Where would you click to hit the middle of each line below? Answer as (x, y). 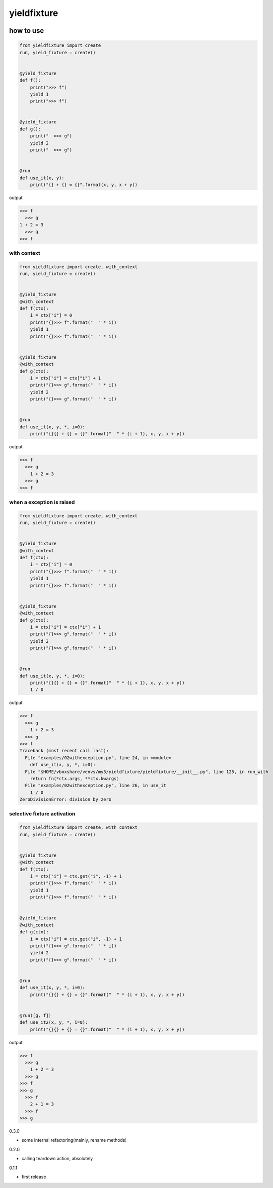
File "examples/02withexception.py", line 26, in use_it (96, 786)
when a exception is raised (42, 502)
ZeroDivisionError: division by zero (66, 799)
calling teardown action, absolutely (57, 1159)
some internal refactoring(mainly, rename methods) (74, 1140)
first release (34, 1177)
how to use (27, 31)
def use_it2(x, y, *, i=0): (54, 1023)
